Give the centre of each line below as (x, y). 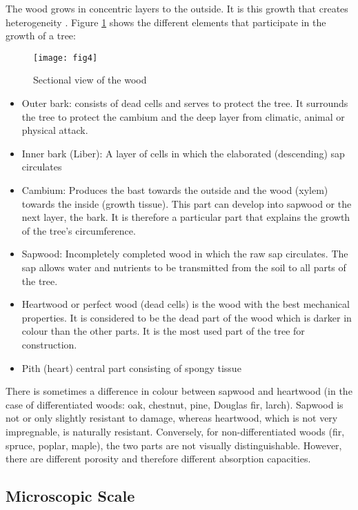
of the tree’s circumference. (79, 230)
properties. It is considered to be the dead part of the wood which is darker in (187, 317)
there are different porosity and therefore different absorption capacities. (158, 459)
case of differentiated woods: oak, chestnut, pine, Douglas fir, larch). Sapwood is (175, 404)
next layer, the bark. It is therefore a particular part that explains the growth (186, 217)
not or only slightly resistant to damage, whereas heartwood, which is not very (172, 418)
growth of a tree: (41, 36)
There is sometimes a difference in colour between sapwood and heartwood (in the (179, 391)
